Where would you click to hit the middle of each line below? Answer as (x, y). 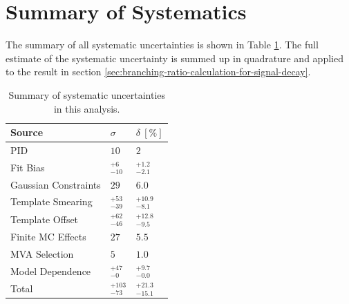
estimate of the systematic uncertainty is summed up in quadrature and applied (174, 58)
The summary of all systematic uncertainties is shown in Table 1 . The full (162, 45)
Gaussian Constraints (56, 184)
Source (27, 132)
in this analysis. (87, 108)
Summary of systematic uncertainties (87, 94)
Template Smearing (51, 201)
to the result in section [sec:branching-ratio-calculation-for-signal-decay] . (158, 72)
